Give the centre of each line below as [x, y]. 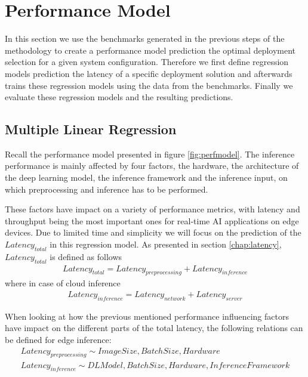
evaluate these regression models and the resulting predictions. [119, 97]
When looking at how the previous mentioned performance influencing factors [147, 316]
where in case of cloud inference [63, 283]
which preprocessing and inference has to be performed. [107, 189]
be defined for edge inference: [58, 340]
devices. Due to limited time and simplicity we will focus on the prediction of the [153, 232]
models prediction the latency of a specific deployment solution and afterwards [149, 73]
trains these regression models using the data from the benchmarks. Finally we [149, 85]
